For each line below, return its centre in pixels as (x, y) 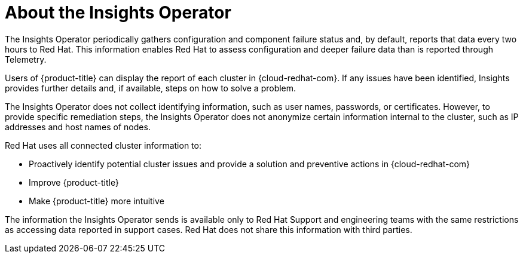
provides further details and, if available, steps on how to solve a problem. (151, 88)
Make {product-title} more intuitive (97, 201)
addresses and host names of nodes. (78, 127)
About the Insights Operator (118, 13)
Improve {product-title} (74, 182)
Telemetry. (26, 59)
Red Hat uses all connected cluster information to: (103, 145)
